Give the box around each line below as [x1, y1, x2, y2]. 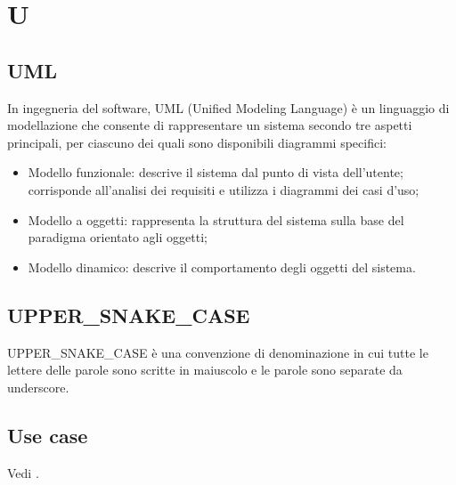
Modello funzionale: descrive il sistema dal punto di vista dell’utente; [28, 163, 403, 182]
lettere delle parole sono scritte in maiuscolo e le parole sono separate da [7, 360, 403, 379]
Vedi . [7, 463, 39, 481]
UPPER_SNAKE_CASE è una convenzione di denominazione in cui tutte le [7, 343, 428, 361]
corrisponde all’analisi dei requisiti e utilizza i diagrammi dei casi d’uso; [28, 180, 419, 198]
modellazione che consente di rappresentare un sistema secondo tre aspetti [7, 116, 412, 134]
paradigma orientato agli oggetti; [28, 228, 208, 247]
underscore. [7, 377, 69, 396]
